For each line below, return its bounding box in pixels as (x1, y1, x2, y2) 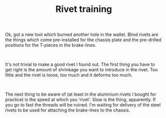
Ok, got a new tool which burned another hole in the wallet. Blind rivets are (5, 31, 159, 38)
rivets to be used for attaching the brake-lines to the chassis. (5, 107, 131, 113)
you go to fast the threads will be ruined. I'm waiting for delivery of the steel (5, 102, 161, 108)
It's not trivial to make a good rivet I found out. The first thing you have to (5, 61, 156, 68)
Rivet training (55, 3, 112, 15)
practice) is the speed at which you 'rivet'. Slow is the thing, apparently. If (5, 97, 156, 103)
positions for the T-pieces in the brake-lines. (5, 42, 96, 48)
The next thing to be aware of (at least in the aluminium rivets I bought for (5, 91, 157, 98)
